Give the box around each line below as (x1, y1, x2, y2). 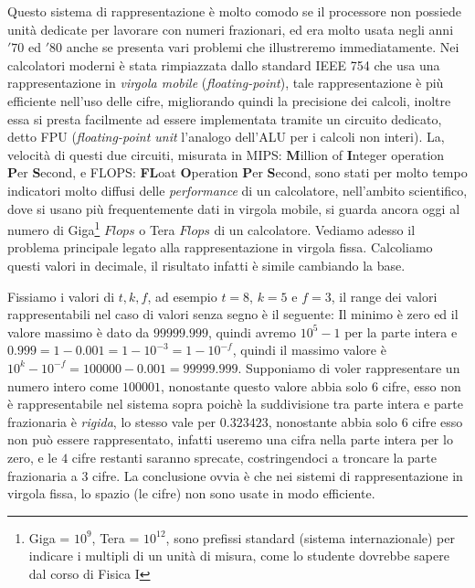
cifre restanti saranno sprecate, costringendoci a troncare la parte (71, 447, 438, 466)
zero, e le (7, 447, 58, 466)
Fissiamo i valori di (7, 286, 115, 305)
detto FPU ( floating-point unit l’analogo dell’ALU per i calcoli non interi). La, (7, 127, 445, 146)
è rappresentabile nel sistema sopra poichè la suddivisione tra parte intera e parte (7, 394, 463, 413)
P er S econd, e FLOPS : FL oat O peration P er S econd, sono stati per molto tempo (7, 163, 468, 182)
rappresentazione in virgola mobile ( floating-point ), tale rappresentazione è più (7, 73, 444, 92)
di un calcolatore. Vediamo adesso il (214, 219, 416, 239)
